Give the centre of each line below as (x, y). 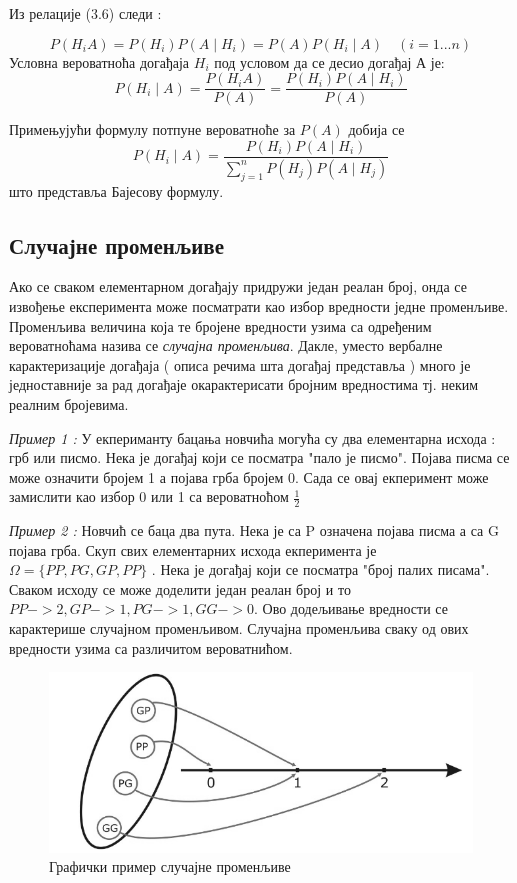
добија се (376, 129)
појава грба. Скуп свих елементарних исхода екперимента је (193, 549)
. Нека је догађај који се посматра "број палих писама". (320, 569)
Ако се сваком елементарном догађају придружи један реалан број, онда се (238, 286)
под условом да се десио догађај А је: (329, 61)
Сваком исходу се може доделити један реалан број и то (180, 588)
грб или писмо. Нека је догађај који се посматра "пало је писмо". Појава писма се (259, 457)
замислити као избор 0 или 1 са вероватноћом (149, 496)
